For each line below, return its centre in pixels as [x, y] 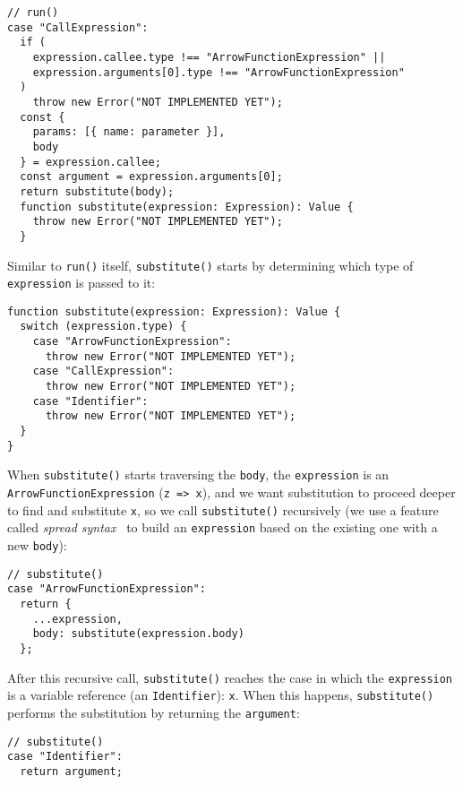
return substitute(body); [97, 191]
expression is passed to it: [81, 283]
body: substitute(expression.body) [138, 634]
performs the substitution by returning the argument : [154, 712]
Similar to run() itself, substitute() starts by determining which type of [210, 265]
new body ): [37, 545]
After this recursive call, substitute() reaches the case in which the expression [230, 677]
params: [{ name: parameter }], [129, 132]
